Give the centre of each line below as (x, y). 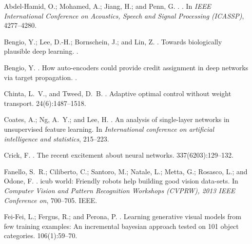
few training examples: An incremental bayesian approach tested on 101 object (121, 226)
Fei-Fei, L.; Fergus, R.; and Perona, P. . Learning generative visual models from (123, 216)
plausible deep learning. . (41, 51)
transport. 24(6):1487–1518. (45, 103)
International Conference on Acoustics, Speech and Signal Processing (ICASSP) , (124, 15)
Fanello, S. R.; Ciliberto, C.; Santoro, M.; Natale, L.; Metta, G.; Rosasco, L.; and (126, 171)
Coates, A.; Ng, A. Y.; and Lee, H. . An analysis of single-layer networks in (117, 119)
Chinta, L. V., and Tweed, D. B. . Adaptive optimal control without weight (118, 93)
